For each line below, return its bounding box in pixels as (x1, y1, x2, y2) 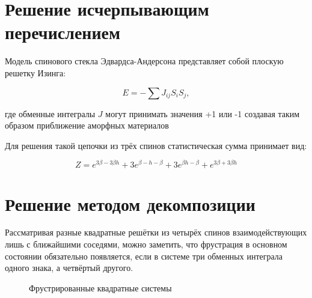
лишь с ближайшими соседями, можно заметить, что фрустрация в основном (5, 238, 287, 251)
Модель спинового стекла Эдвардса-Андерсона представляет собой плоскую (5, 55, 284, 67)
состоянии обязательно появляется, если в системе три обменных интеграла (5, 249, 283, 262)
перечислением (5, 20, 121, 44)
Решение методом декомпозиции (5, 191, 255, 216)
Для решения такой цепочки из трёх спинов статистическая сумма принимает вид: (5, 139, 307, 151)
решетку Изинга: (5, 66, 66, 79)
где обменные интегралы (5, 107, 96, 120)
